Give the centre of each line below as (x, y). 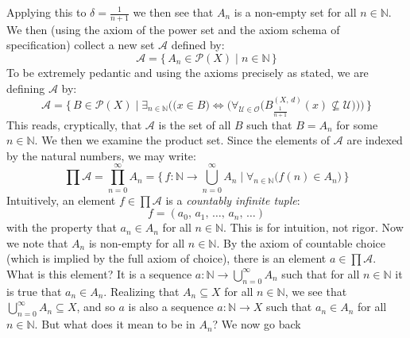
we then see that (173, 12)
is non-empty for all (137, 242)
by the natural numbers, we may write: (101, 155)
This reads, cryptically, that (74, 124)
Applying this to (46, 12)
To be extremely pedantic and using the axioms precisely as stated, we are (188, 73)
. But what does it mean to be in (115, 324)
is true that (34, 291)
